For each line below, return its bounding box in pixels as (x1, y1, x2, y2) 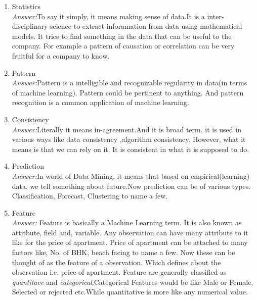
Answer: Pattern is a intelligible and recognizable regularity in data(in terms (12, 77, 247, 88)
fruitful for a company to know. (12, 50, 110, 61)
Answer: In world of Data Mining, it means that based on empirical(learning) (12, 170, 250, 181)
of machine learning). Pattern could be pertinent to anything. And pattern (12, 87, 244, 97)
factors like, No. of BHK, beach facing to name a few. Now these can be (12, 247, 235, 258)
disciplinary (12, 21, 48, 31)
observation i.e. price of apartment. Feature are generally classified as (12, 267, 227, 277)
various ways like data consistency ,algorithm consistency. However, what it (12, 134, 246, 144)
